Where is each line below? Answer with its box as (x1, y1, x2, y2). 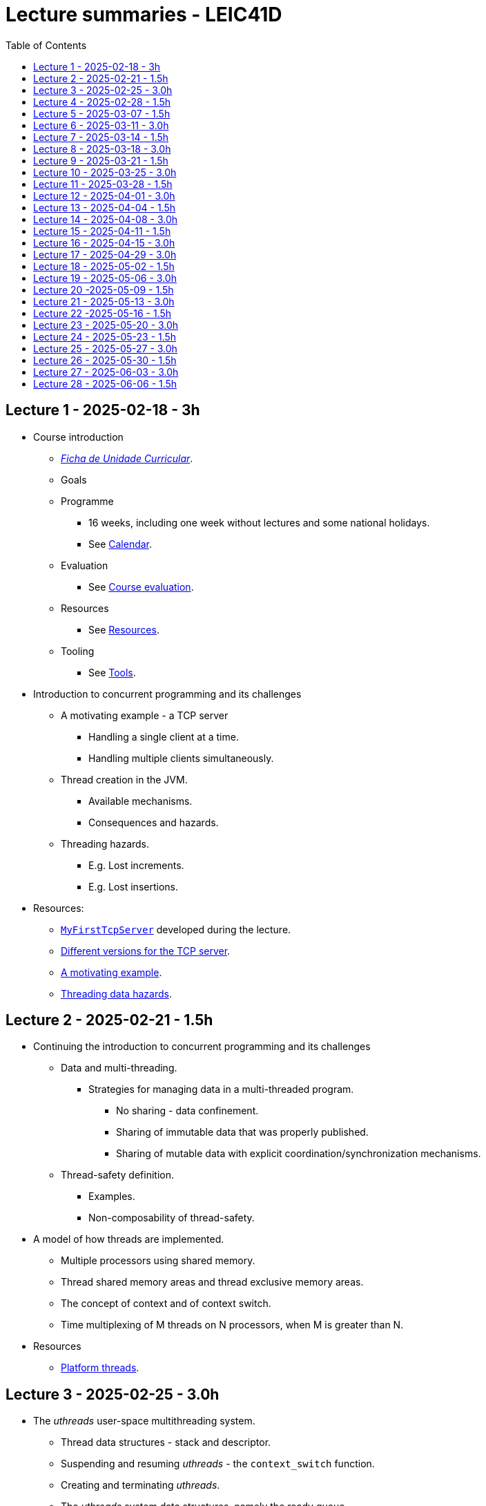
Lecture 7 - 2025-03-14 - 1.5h (33, 131, 169, 143)
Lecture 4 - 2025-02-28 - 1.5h (33, 95, 171, 108)
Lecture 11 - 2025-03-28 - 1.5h (33, 178, 173, 190)
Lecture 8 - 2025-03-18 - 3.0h (33, 142, 171, 155)
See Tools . (88, 666, 136, 678)
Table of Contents (6, 39, 87, 51)
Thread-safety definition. (61, 1169, 175, 1181)
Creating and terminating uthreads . (61, 1479, 220, 1491)
